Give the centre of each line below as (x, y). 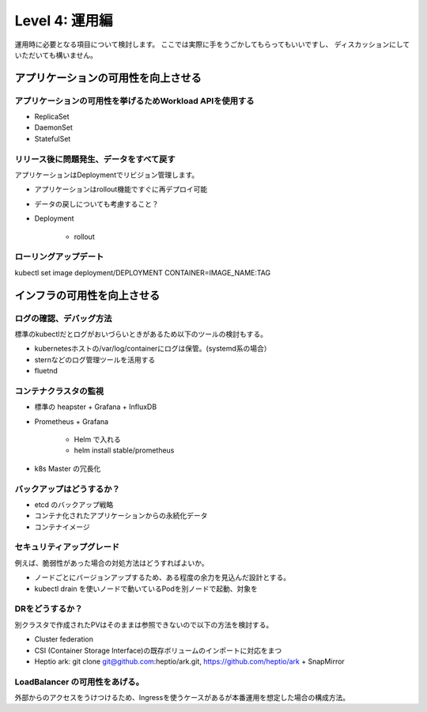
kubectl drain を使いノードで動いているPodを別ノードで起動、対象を (146, 589)
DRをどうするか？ (49, 609)
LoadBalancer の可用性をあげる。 (79, 682)
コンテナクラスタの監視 (59, 391)
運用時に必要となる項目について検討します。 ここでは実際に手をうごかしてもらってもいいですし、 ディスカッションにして (212, 44)
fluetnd (46, 371)
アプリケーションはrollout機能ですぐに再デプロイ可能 (121, 189)
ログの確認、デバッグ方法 (63, 318)
